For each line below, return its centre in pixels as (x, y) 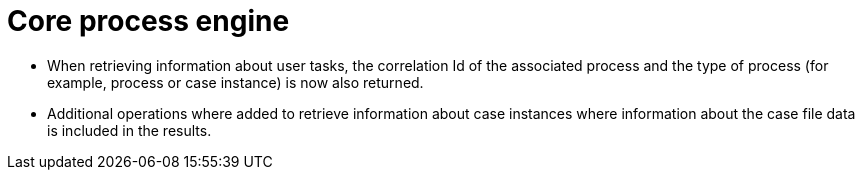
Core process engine (148, 21)
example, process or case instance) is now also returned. (235, 82)
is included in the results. (129, 130)
